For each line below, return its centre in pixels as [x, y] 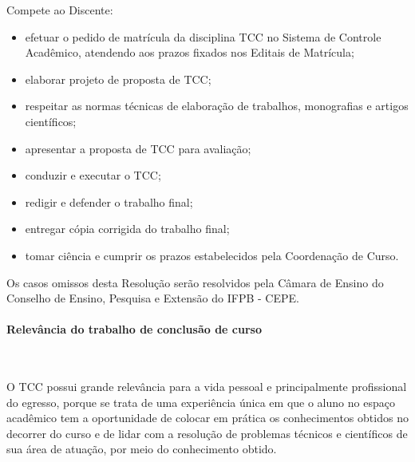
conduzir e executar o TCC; [93, 175]
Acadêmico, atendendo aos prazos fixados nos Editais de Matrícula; [190, 52]
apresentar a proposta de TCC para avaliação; [138, 148]
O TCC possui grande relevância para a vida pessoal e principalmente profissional [207, 387]
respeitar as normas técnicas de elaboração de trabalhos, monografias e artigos [217, 106]
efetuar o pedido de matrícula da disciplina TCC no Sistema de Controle [203, 36]
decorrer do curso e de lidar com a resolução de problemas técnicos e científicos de [207, 433]
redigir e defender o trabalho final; [109, 201]
